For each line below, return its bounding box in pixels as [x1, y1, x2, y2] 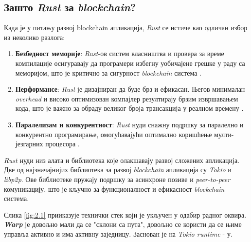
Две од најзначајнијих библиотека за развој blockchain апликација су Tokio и [4, 164, 232, 175]
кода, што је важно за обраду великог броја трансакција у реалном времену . [15, 103, 244, 113]
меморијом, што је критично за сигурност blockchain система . [15, 67, 201, 78]
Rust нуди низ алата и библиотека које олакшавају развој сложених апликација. [4, 155, 240, 165]
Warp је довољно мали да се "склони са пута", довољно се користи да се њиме [4, 219, 242, 229]
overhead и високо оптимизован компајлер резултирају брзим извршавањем [15, 93, 238, 103]
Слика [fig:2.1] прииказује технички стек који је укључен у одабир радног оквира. [4, 209, 247, 220]
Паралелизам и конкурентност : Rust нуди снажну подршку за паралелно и [15, 119, 244, 129]
